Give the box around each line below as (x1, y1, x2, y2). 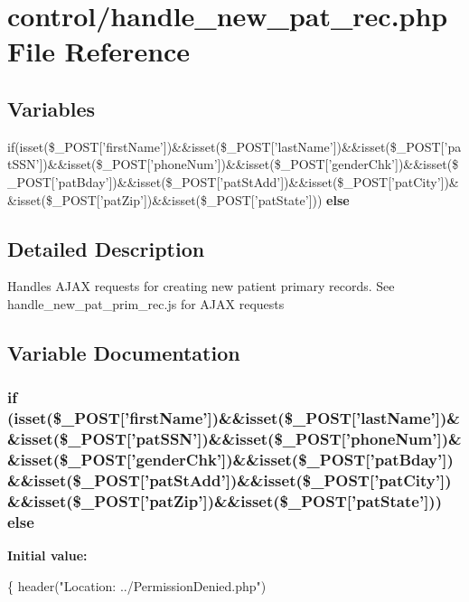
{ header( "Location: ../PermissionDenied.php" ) (7, 576, 267, 595)
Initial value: (7, 546, 88, 565)
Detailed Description (7, 234, 205, 262)
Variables (7, 94, 96, 122)
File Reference (7, 33, 191, 70)
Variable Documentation (7, 338, 240, 366)
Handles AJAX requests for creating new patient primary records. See (7, 277, 395, 296)
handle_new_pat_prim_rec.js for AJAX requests (7, 294, 285, 313)
